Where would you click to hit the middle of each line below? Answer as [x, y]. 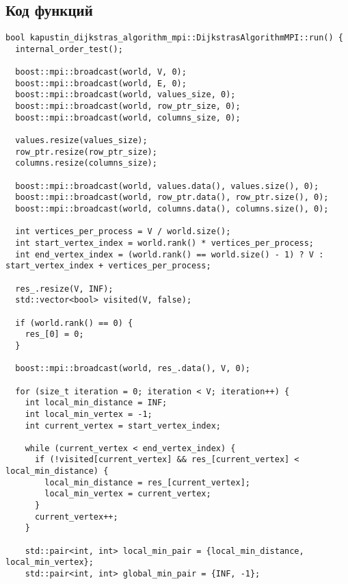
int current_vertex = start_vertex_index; [123, 426]
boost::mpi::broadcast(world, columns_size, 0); [128, 117]
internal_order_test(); [69, 49]
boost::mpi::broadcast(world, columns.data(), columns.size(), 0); [172, 209]
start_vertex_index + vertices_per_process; [108, 266]
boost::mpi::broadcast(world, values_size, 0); [125, 95]
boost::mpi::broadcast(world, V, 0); [101, 72]
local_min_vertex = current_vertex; [128, 494]
